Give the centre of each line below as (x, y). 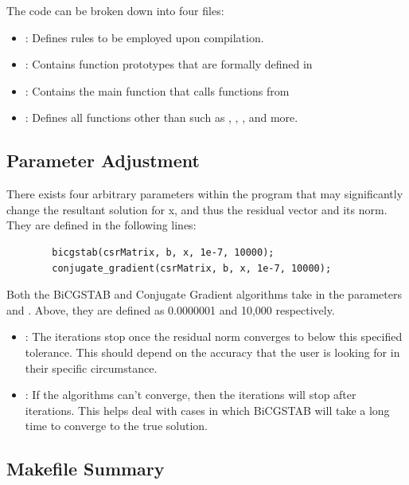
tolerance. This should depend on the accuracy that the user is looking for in (212, 352)
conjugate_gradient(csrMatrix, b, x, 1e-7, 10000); (192, 268)
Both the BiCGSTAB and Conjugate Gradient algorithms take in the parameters (204, 294)
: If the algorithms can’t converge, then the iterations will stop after (191, 395)
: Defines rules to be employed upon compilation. (144, 37)
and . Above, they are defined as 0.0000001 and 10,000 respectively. (171, 309)
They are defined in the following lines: (101, 225)
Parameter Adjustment (103, 160)
